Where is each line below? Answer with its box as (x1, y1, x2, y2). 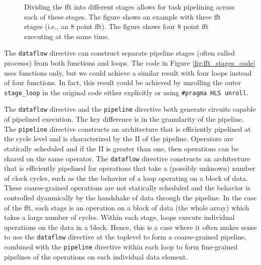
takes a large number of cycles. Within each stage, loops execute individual (4, 212, 235, 222)
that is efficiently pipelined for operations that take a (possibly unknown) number (4, 163, 255, 173)
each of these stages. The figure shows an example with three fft (24, 11, 221, 22)
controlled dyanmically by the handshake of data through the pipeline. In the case (4, 192, 257, 202)
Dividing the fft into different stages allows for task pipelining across (24, 2, 235, 12)
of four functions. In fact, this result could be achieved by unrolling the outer (4, 77, 241, 88)
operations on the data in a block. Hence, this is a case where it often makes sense (4, 221, 257, 232)
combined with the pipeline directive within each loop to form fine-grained (4, 241, 237, 252)
